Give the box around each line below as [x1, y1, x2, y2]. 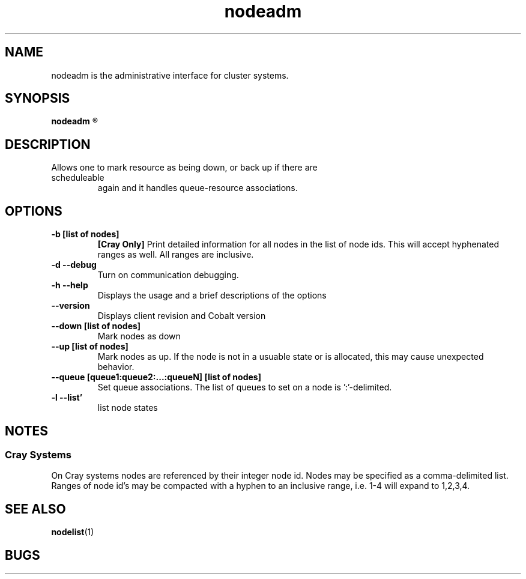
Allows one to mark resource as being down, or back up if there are [51, 162, 318, 173]
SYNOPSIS [5, 91, 70, 106]
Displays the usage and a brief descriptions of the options [97, 290, 327, 301]
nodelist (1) [51, 527, 94, 538]
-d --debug [51, 259, 97, 270]
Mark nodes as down [97, 331, 181, 342]
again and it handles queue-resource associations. [97, 183, 298, 193]
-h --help [51, 280, 88, 291]
